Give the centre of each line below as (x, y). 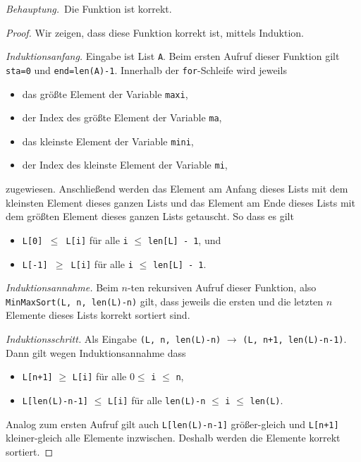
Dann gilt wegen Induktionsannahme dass (96, 352)
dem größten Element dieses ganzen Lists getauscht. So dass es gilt (150, 216)
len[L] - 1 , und (184, 239)
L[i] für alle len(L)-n (157, 400)
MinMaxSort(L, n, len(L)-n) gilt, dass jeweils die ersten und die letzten (165, 301)
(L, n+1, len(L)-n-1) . (295, 339)
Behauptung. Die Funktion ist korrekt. (89, 8)
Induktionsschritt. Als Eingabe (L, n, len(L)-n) (114, 339)
